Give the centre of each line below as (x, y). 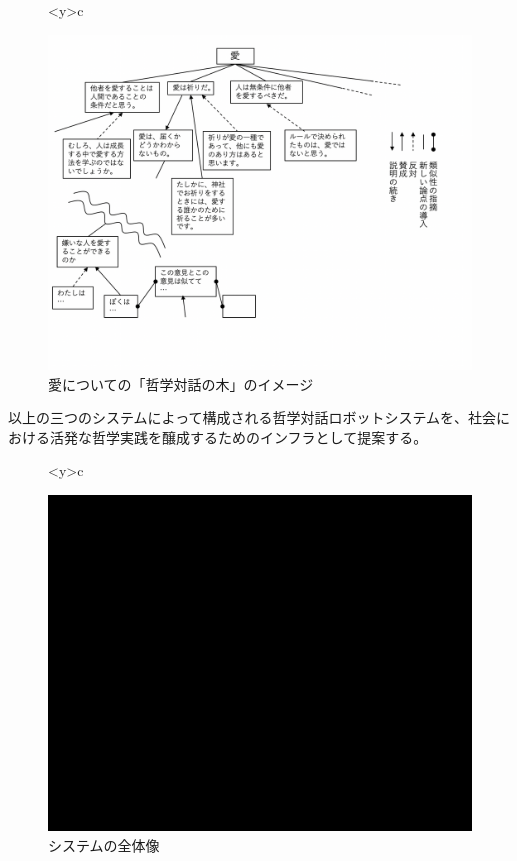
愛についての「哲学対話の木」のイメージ (181, 383)
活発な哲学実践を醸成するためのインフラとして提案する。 (238, 436)
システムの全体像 (104, 844)
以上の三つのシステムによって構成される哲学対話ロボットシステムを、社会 (252, 417)
